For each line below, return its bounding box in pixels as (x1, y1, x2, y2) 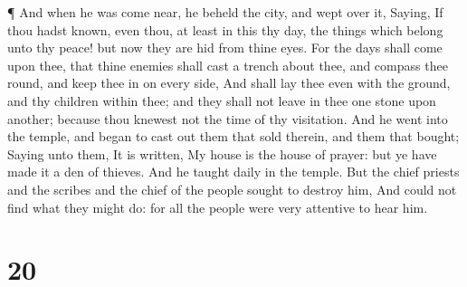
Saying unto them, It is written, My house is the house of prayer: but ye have (7, 144, 437, 163)
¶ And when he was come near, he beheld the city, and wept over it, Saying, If (7, 3, 443, 21)
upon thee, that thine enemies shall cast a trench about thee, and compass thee (7, 55, 448, 74)
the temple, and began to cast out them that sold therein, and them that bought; (7, 127, 460, 146)
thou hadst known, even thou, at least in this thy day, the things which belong (7, 20, 443, 39)
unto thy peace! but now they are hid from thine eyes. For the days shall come (7, 38, 443, 57)
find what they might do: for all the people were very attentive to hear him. (7, 197, 428, 216)
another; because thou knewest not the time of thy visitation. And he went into (7, 109, 448, 128)
